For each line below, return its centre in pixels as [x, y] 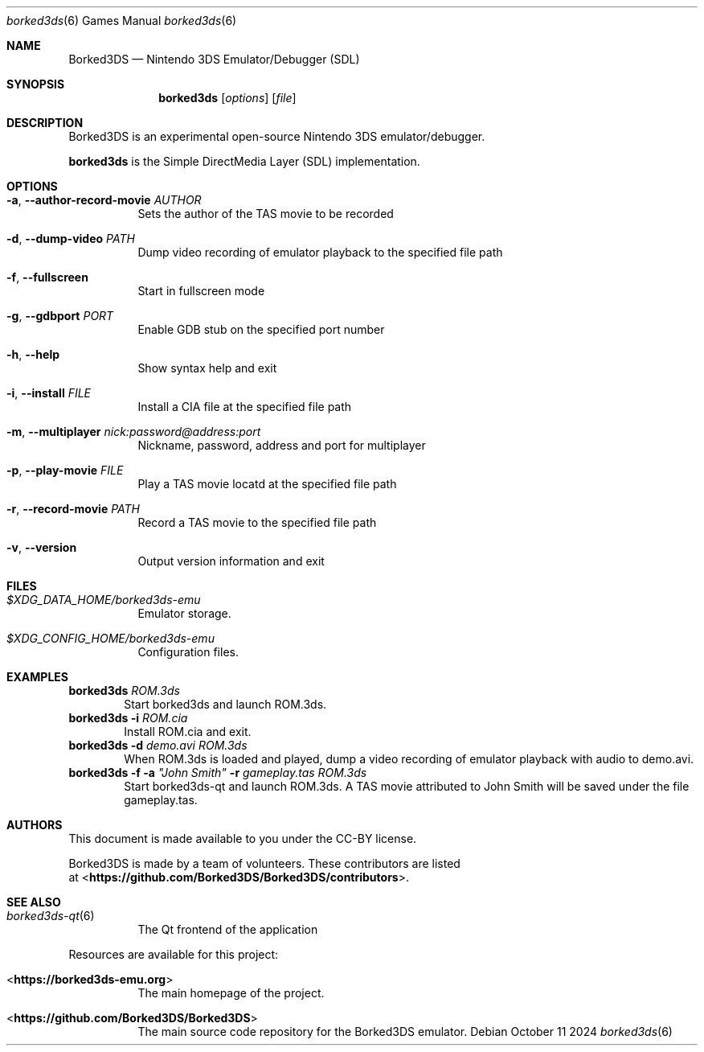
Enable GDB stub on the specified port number [261, 329]
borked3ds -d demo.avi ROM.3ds [158, 745]
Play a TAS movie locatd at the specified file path [267, 484]
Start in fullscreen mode [201, 291]
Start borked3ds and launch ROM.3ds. [225, 704]
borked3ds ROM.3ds [124, 690]
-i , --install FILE [49, 393]
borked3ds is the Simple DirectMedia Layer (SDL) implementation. [244, 161]
